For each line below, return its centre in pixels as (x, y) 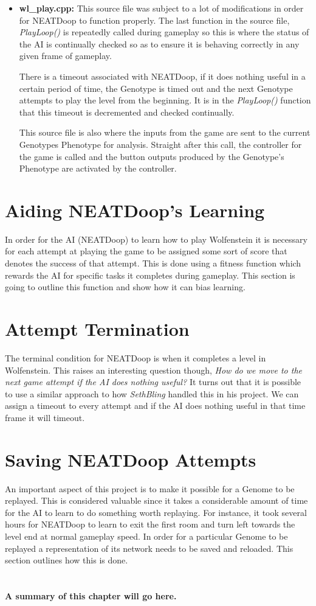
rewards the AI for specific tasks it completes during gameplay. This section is (150, 275)
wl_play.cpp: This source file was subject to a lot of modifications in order (161, 8)
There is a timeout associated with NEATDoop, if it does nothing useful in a (162, 76)
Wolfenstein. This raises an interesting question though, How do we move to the (154, 370)
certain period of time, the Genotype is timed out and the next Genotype (156, 88)
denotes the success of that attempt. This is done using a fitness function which (153, 263)
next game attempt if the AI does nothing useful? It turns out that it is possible (153, 382)
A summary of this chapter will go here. (91, 595)
